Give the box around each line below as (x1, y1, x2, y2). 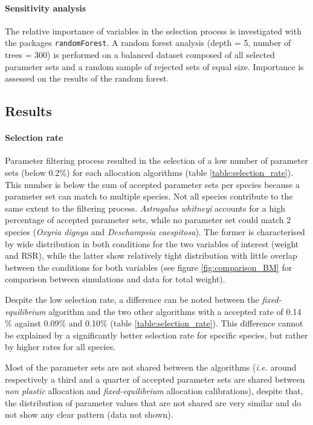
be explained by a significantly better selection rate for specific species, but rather (5, 328, 308, 341)
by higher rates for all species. (5, 340, 116, 353)
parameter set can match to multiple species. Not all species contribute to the (5, 190, 293, 203)
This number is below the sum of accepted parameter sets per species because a (5, 178, 300, 190)
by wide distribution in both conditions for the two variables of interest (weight (5, 237, 299, 250)
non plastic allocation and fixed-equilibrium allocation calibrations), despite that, (5, 384, 303, 397)
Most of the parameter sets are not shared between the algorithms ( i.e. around (5, 360, 297, 373)
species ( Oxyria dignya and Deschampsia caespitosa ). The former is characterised (5, 225, 305, 238)
